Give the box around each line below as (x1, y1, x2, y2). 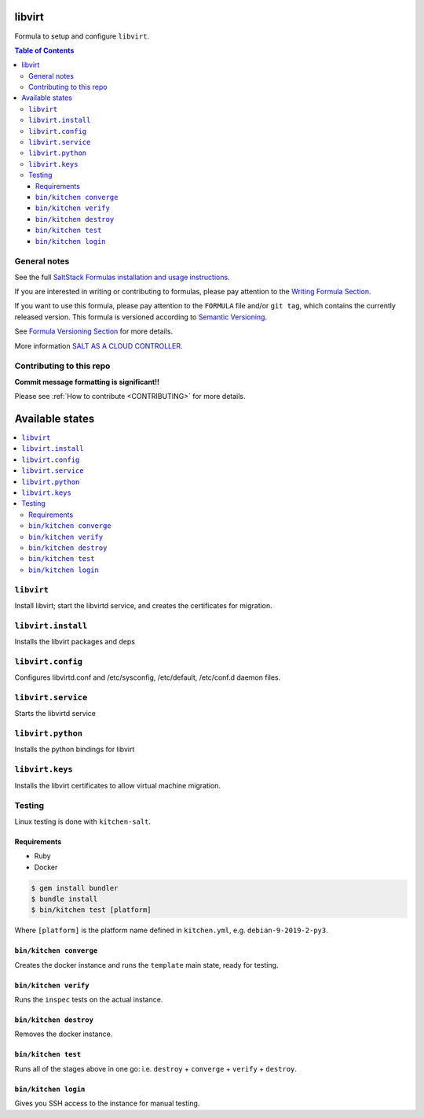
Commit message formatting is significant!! (14, 377, 160, 386)
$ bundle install (31, 894, 98, 903)
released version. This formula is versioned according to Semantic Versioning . (14, 312, 267, 322)
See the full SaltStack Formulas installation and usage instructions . (14, 272, 231, 282)
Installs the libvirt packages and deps (14, 637, 135, 647)
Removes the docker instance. (14, 1029, 113, 1039)
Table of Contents (14, 46, 75, 55)
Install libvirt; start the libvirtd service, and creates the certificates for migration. (14, 600, 272, 610)
